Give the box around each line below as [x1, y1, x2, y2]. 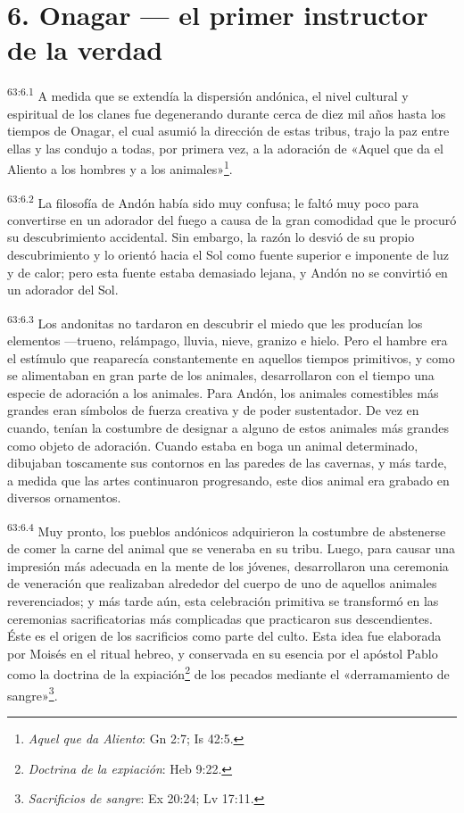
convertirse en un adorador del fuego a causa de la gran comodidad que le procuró [7, 210, 457, 228]
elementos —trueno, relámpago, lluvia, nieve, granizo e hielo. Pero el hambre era [7, 331, 448, 350]
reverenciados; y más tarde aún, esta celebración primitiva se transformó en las [7, 592, 439, 610]
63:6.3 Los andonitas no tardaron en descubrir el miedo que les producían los [7, 311, 423, 332]
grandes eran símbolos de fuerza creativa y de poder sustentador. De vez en [7, 401, 419, 419]
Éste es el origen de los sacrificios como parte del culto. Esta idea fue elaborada [7, 626, 442, 645]
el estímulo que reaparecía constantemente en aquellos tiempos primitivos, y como [7, 348, 455, 367]
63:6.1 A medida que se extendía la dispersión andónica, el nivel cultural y [7, 84, 409, 104]
